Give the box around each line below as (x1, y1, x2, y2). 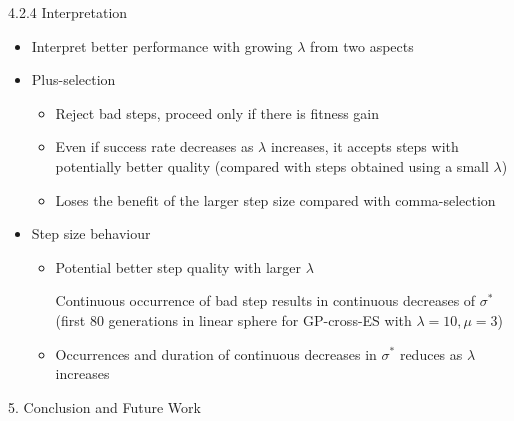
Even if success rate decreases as (55, 136, 254, 157)
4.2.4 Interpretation (8, 2, 128, 22)
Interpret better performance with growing (31, 35, 293, 56)
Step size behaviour (31, 223, 151, 244)
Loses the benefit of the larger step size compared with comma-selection (55, 189, 496, 210)
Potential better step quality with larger (55, 256, 301, 277)
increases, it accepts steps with (270, 136, 459, 157)
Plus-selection (31, 69, 116, 90)
